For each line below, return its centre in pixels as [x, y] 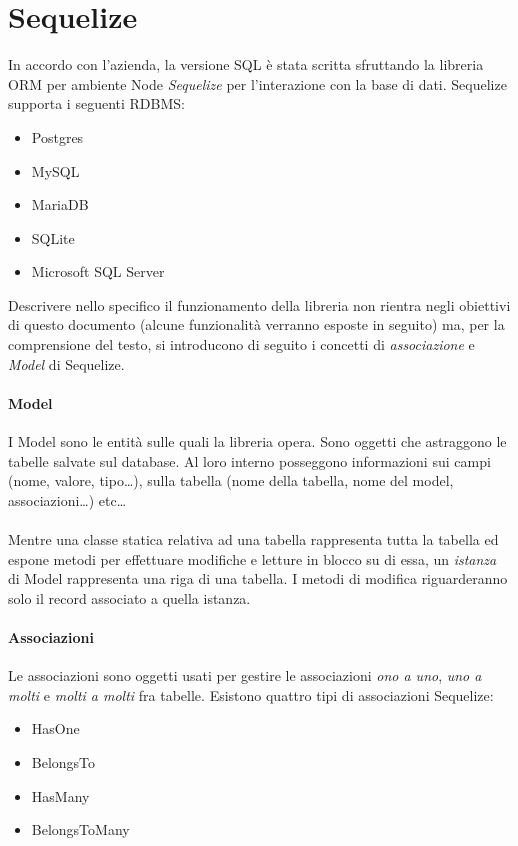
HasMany [60, 795]
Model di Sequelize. [66, 363]
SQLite [53, 237]
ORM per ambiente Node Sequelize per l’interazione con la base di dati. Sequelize [257, 83]
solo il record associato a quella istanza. [129, 597]
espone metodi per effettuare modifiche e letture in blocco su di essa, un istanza [252, 558]
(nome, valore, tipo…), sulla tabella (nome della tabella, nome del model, [231, 480]
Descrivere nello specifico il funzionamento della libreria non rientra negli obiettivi [259, 304]
